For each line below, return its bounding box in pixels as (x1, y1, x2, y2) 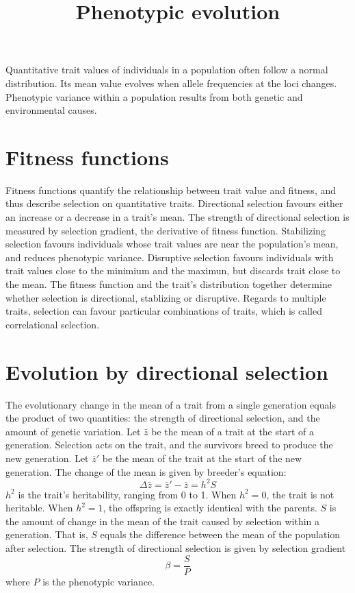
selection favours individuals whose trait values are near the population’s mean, (5, 237, 339, 251)
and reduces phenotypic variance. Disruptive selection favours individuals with (5, 250, 334, 264)
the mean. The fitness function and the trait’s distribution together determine (5, 277, 332, 291)
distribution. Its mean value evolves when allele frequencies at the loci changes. (5, 75, 337, 90)
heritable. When (5, 500, 73, 515)
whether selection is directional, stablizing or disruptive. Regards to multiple (5, 290, 326, 304)
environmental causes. (5, 103, 97, 117)
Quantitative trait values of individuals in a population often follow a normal (5, 62, 328, 77)
